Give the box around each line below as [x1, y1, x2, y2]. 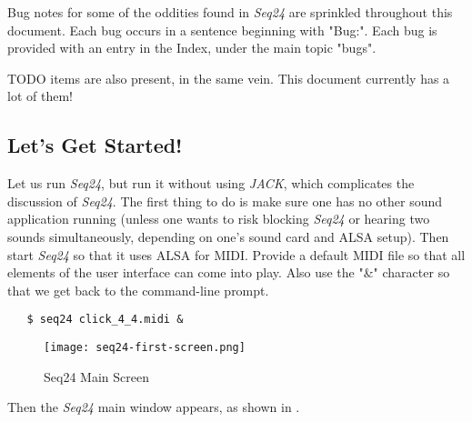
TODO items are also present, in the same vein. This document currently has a [7, 68, 450, 87]
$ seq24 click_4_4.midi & [26, 313, 184, 327]
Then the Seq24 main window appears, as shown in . [7, 397, 300, 417]
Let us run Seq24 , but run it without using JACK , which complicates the [7, 174, 415, 193]
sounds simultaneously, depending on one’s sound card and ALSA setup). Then [7, 226, 449, 246]
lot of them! [7, 86, 73, 105]
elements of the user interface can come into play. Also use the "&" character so [7, 263, 450, 282]
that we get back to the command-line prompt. [7, 280, 269, 299]
